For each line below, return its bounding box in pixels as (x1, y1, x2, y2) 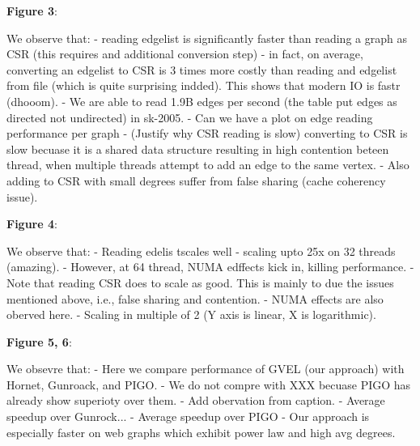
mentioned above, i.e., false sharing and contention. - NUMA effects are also (6, 290, 384, 307)
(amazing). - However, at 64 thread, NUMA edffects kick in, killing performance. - (6, 258, 414, 275)
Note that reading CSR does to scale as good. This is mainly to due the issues (6, 274, 394, 291)
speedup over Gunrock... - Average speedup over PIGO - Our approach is (6, 408, 370, 425)
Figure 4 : (6, 215, 57, 232)
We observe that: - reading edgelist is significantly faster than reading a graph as (6, 29, 407, 46)
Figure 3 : (6, 2, 57, 19)
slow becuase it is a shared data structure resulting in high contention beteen (6, 140, 389, 157)
